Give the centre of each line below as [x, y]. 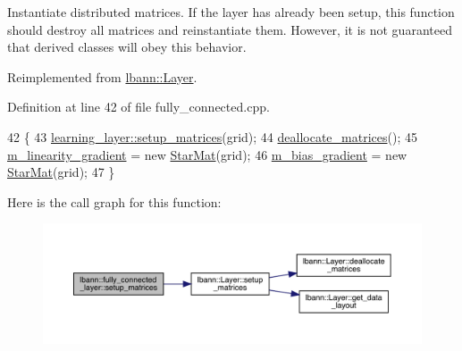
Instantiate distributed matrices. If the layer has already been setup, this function [231, 12]
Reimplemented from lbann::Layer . [102, 76]
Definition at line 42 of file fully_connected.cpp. [139, 107]
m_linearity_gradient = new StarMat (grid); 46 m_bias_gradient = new [207, 154]
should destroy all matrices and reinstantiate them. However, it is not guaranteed [230, 29]
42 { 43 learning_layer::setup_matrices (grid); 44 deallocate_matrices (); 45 [212, 136]
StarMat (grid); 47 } [61, 172]
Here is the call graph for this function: [114, 201]
